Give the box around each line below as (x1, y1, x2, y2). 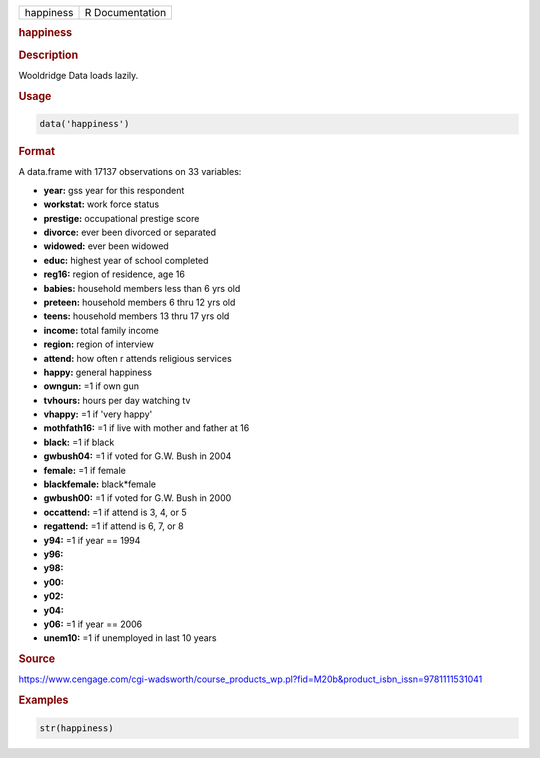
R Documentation (84, 6, 167, 19)
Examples (18, 693, 69, 707)
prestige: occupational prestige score (43, 212, 200, 224)
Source (18, 652, 56, 666)
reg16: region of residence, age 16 (43, 268, 185, 280)
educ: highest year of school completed (43, 254, 209, 266)
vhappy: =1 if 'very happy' (43, 408, 153, 420)
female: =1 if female (43, 464, 127, 476)
